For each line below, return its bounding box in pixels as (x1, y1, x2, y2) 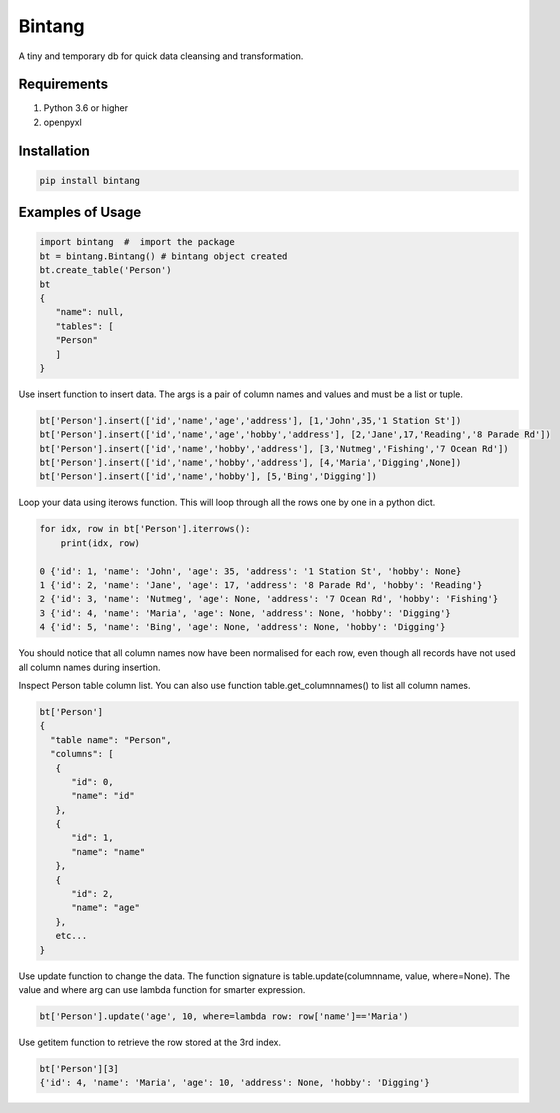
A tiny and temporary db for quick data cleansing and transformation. (18, 50, 304, 62)
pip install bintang (39, 175, 140, 186)
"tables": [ (55, 320, 114, 332)
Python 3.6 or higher (43, 102, 129, 114)
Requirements (18, 76, 109, 93)
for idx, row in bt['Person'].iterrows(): (39, 523, 251, 535)
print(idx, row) (60, 537, 140, 549)
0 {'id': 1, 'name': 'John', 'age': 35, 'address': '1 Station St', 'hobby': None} (39, 565, 462, 577)
